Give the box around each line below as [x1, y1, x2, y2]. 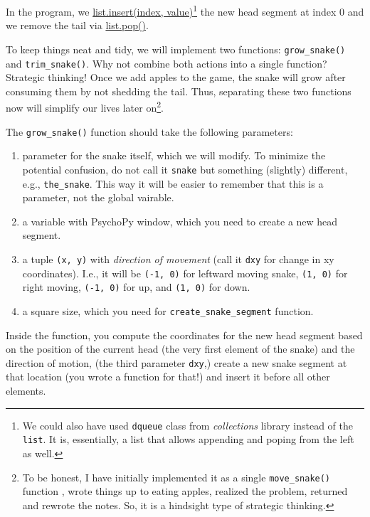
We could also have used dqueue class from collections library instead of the [22, 417, 354, 432]
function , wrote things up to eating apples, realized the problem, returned [22, 484, 348, 499]
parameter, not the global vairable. [22, 190, 174, 205]
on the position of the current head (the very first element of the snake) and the [6, 341, 355, 356]
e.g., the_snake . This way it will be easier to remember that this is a [22, 176, 324, 191]
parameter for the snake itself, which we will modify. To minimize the [22, 148, 326, 163]
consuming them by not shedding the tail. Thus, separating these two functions [6, 83, 351, 98]
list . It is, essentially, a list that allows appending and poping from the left [22, 432, 354, 447]
